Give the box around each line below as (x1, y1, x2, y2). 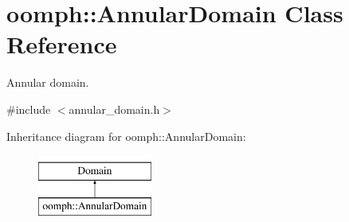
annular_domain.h (69, 100, 160, 117)
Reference (6, 28, 117, 60)
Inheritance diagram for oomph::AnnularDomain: (6, 127, 246, 144)
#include (6, 100, 51, 117)
